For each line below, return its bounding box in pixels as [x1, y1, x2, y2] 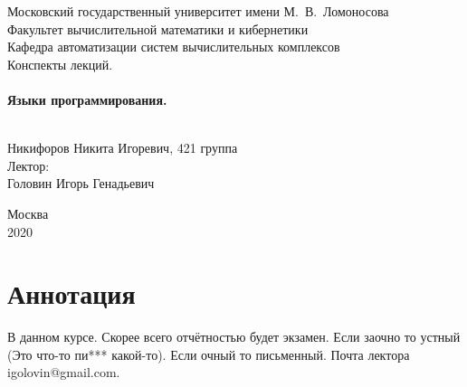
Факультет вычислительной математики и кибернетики [7, 19, 309, 38]
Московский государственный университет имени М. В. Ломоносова [7, 2, 389, 20]
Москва [7, 203, 49, 222]
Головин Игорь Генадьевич [7, 174, 155, 193]
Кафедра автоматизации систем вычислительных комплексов [7, 37, 340, 56]
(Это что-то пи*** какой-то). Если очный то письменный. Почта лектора [7, 345, 410, 363]
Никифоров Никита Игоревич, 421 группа [7, 138, 238, 157]
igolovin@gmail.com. [7, 363, 120, 382]
